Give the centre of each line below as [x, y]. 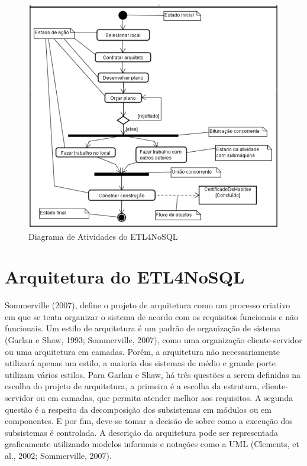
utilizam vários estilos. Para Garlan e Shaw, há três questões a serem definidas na [153, 374]
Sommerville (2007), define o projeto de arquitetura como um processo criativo [148, 305]
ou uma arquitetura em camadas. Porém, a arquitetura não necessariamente [142, 351]
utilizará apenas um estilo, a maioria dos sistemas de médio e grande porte [140, 363]
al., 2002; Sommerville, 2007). [58, 456]
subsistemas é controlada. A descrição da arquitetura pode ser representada [142, 432]
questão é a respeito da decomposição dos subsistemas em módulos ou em [138, 409]
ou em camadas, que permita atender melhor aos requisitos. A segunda [165, 398]
